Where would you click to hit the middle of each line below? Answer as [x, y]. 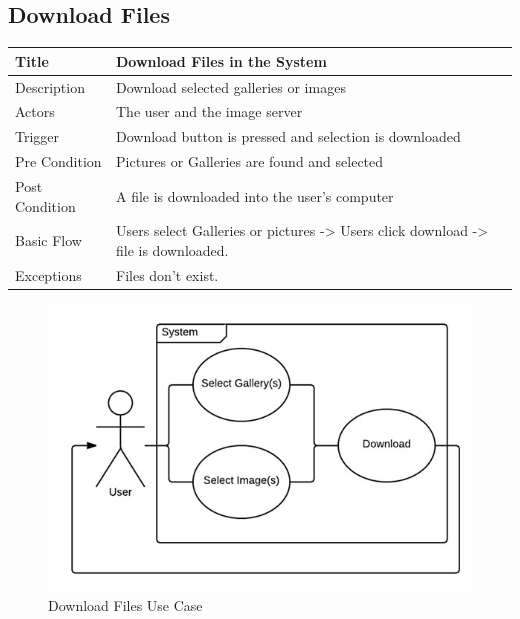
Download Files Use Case [125, 604]
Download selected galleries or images [231, 86]
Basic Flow [48, 240]
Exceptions [48, 274]
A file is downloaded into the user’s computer [255, 195]
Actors [35, 111]
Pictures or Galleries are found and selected [250, 161]
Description [50, 86]
